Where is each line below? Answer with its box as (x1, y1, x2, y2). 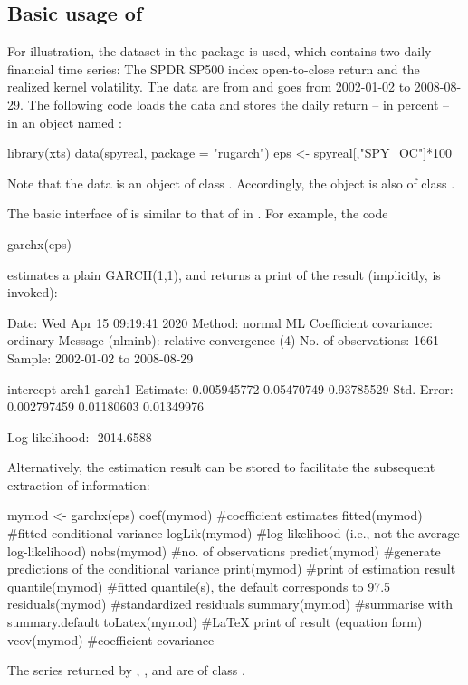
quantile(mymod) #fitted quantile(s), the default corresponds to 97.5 (7, 576, 391, 595)
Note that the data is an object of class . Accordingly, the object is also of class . (7, 173, 455, 192)
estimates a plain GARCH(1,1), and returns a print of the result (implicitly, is (7, 265, 441, 284)
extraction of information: (7, 475, 150, 494)
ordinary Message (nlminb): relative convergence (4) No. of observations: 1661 (7, 331, 439, 350)
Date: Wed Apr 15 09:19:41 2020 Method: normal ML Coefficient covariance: (7, 313, 433, 332)
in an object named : (7, 112, 122, 131)
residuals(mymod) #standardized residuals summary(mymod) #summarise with (7, 594, 453, 613)
